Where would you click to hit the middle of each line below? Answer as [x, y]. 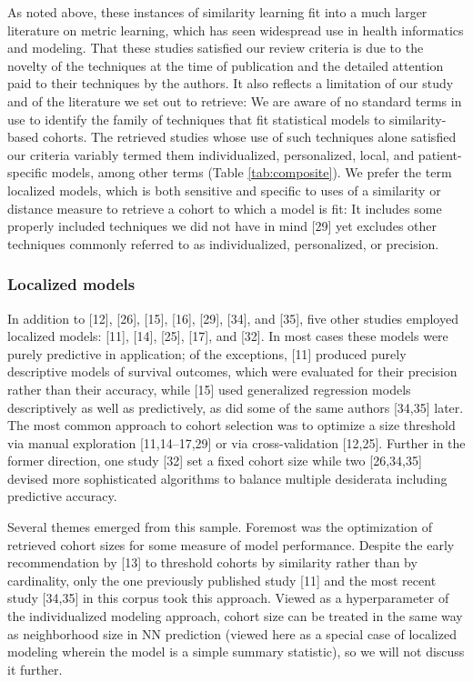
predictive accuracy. [62, 496]
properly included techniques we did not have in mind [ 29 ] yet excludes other [222, 226]
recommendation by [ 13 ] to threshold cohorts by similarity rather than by [212, 562]
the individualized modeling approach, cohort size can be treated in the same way [235, 616]
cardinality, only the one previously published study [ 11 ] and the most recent [222, 580]
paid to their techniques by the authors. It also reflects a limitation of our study [231, 83]
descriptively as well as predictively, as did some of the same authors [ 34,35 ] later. [236, 407]
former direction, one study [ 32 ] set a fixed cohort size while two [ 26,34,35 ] [215, 461]
